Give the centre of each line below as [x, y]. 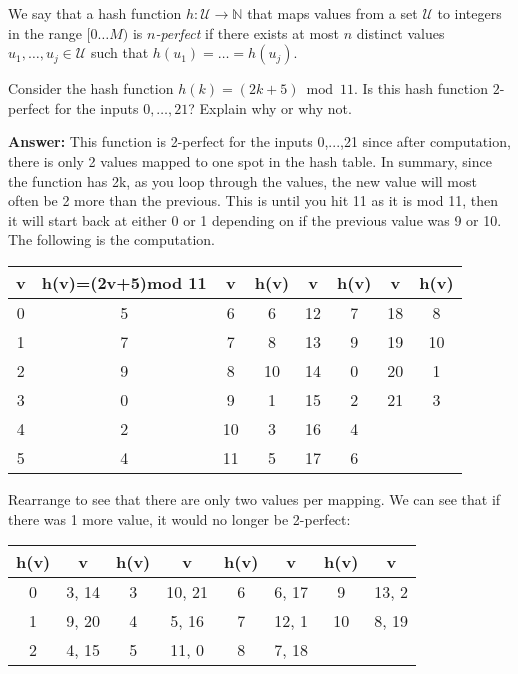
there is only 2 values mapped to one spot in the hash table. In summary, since [250, 160]
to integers [469, 13]
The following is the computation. [111, 239]
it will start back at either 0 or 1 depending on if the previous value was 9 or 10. [255, 219]
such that [119, 52]
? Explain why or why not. [270, 107]
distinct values [400, 32]
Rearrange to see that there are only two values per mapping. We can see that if [254, 498]
